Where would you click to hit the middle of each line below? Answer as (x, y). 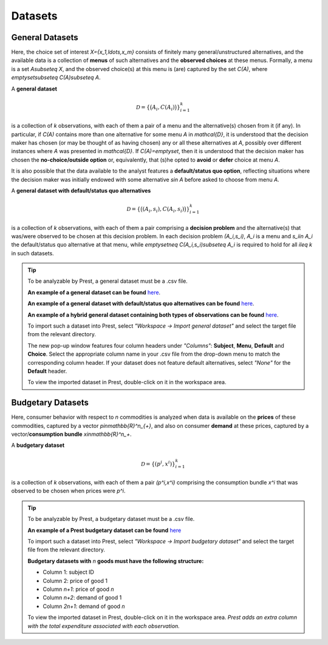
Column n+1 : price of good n (79, 589)
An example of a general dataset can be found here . (94, 292)
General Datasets (45, 37)
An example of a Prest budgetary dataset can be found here (104, 530)
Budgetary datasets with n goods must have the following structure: (116, 561)
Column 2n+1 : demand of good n (84, 606)
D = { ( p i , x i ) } (158, 463)
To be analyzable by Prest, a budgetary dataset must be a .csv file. (111, 519)
